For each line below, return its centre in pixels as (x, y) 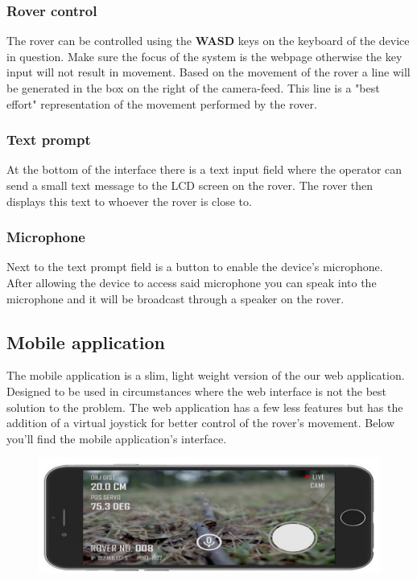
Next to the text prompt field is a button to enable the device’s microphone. (195, 267)
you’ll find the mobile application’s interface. (117, 438)
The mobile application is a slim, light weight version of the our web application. (206, 375)
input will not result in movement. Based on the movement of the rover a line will (208, 72)
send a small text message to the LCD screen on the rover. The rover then (190, 185)
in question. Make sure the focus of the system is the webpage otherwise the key (204, 56)
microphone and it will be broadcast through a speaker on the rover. (175, 298)
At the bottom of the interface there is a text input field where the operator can (204, 169)
